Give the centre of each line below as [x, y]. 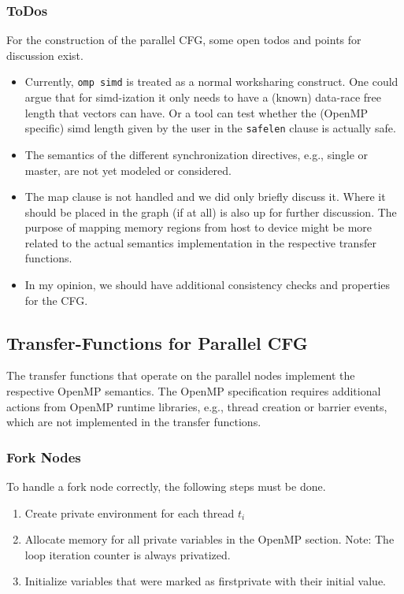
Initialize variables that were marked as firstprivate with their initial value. [205, 581]
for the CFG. [56, 300]
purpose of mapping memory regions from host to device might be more [198, 227]
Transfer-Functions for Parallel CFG [157, 342]
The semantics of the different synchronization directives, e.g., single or [196, 154]
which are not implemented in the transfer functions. [134, 422]
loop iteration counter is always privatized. [128, 554]
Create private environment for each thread [130, 512]
